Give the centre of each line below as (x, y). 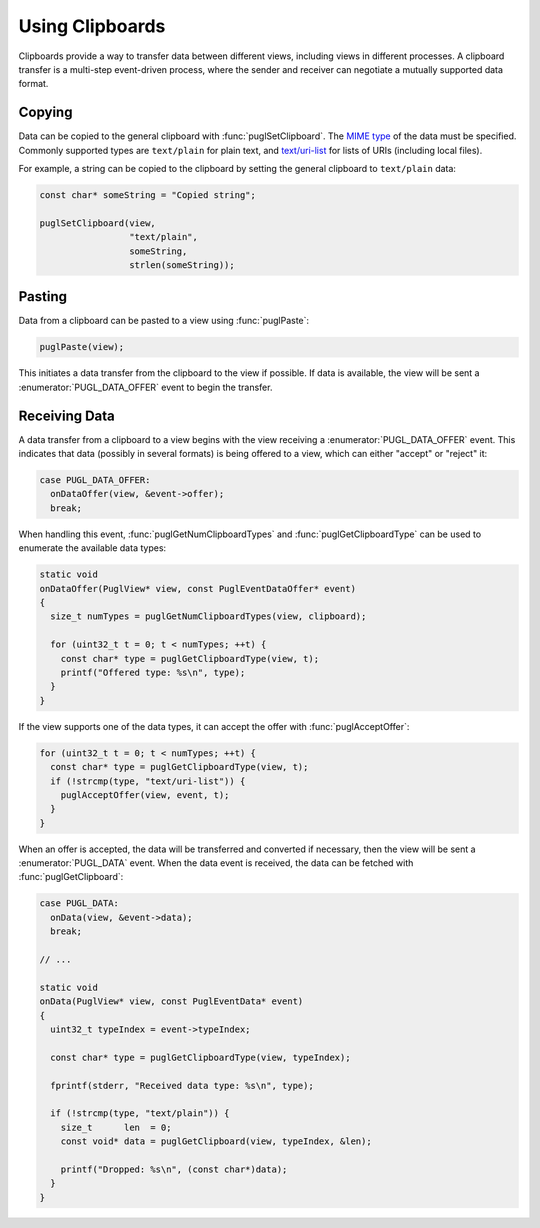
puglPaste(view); (82, 347)
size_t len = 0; (116, 1127)
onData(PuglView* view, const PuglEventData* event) (171, 1001)
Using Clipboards (92, 26)
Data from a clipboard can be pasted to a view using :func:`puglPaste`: (164, 321)
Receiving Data (66, 415)
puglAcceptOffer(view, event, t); (145, 794)
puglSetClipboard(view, (98, 223)
